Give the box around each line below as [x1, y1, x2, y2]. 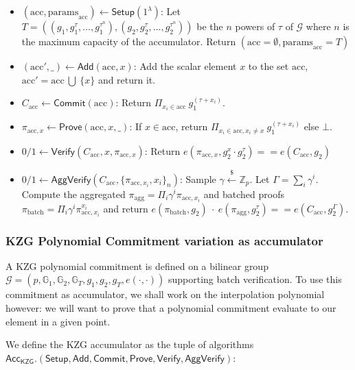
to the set [248, 59, 289, 73]
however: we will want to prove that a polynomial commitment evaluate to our [5, 301, 336, 315]
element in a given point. [5, 314, 111, 328]
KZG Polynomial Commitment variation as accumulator [5, 232, 323, 249]
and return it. [98, 72, 156, 86]
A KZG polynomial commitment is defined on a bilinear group [5, 258, 268, 273]
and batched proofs [203, 186, 284, 201]
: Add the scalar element [133, 59, 237, 73]
